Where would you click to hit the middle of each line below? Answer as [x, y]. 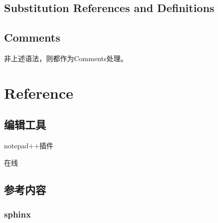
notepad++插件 [29, 146]
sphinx [17, 214]
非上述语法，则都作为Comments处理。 [66, 58]
